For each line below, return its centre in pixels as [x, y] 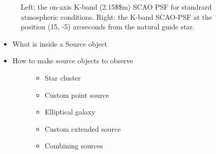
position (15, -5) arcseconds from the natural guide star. [108, 27]
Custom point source [77, 94]
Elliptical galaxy [70, 112]
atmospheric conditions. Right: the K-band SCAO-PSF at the [117, 16]
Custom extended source [83, 128]
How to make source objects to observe [73, 61]
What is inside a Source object [60, 43]
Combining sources [74, 146]
